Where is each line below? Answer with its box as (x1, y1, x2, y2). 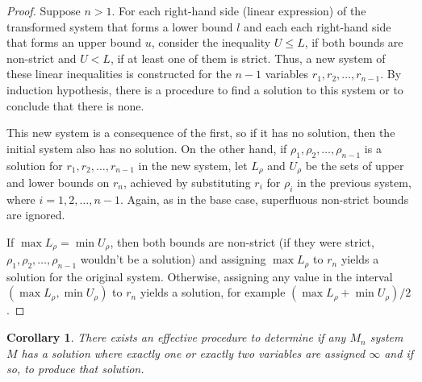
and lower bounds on (6, 174, 110, 190)
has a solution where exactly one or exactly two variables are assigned (21, 344, 366, 361)
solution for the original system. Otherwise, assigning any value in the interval (6, 268, 393, 284)
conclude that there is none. (6, 97, 144, 114)
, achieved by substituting (123, 174, 251, 190)
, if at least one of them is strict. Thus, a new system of (110, 49, 386, 66)
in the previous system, (297, 174, 412, 190)
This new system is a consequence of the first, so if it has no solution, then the (6, 124, 395, 141)
